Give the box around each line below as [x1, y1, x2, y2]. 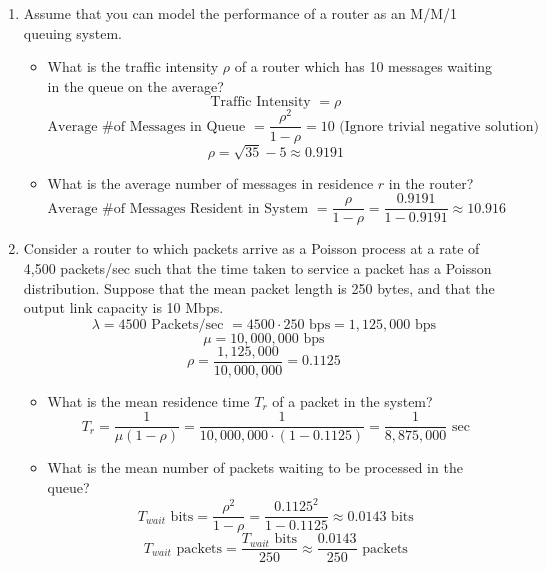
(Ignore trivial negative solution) [339, 119, 539, 134]
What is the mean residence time [47, 390, 250, 411]
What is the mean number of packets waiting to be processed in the [47, 457, 463, 478]
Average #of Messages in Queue [47, 119, 246, 134]
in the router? [388, 172, 474, 193]
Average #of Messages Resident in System [47, 201, 309, 216]
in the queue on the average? [47, 75, 224, 96]
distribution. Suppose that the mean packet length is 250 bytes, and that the [23, 277, 495, 298]
